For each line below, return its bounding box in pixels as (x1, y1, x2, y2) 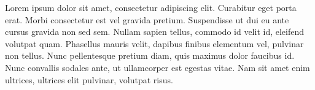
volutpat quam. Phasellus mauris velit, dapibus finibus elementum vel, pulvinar (5, 37, 304, 50)
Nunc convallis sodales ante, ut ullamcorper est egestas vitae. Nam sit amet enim (5, 61, 310, 73)
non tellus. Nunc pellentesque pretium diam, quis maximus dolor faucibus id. (5, 49, 295, 62)
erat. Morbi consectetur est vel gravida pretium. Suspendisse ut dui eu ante (5, 13, 289, 26)
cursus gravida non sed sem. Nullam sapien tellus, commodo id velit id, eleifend (5, 25, 305, 38)
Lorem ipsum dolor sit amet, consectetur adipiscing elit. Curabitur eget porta (5, 1, 297, 13)
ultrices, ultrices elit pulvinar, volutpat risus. (5, 73, 173, 86)
